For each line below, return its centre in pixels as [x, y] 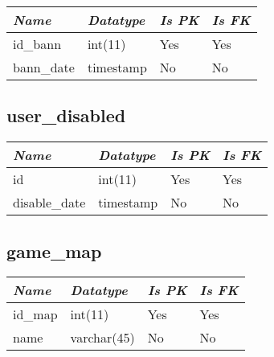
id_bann [37, 44]
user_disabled [66, 115]
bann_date [44, 67]
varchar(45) [102, 338]
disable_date [49, 203]
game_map [54, 250]
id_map [35, 314]
